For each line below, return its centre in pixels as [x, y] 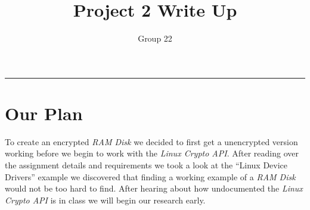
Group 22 [155, 38]
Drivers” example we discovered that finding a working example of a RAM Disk [150, 176]
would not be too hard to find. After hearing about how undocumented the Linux [154, 188]
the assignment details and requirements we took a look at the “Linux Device [146, 165]
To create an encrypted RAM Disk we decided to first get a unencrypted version [151, 141]
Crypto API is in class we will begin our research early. [105, 200]
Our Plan [44, 113]
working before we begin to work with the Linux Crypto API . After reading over [152, 153]
